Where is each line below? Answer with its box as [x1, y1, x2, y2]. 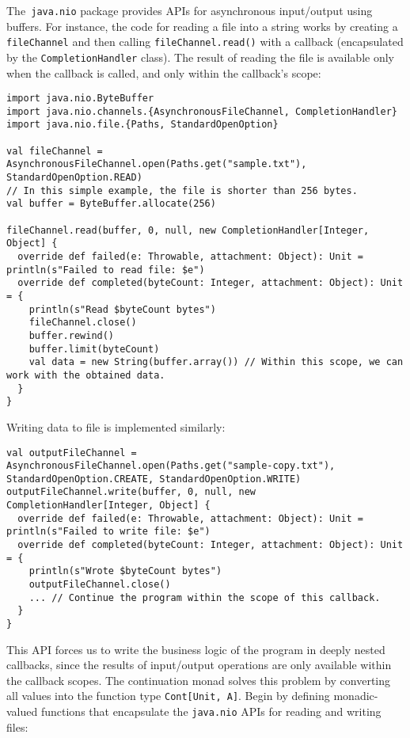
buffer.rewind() [28, 329, 115, 341]
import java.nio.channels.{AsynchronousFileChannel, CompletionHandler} [6, 105, 397, 117]
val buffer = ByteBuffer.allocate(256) [6, 198, 216, 210]
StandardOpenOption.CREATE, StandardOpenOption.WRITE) [6, 473, 302, 485]
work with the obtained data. [6, 369, 165, 381]
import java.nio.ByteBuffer [6, 93, 154, 105]
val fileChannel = [6, 145, 103, 157]
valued [6, 703, 38, 720]
